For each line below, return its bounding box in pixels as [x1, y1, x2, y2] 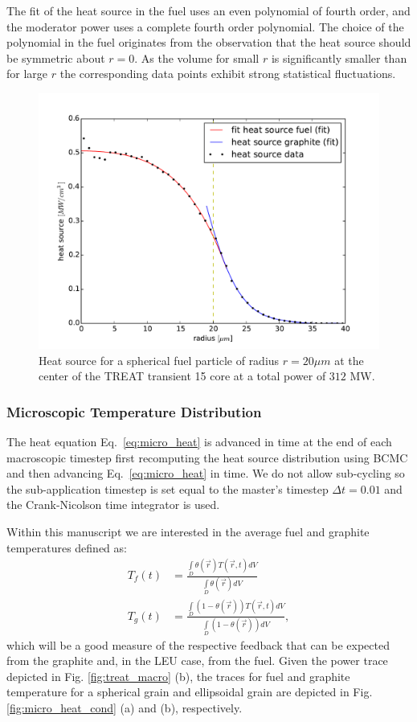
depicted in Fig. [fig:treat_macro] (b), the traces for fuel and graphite [6, 667, 350, 684]
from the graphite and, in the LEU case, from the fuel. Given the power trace [6, 652, 388, 669]
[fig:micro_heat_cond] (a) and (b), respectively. [6, 699, 243, 716]
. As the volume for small [134, 49, 260, 66]
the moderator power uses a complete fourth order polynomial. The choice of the [6, 18, 404, 35]
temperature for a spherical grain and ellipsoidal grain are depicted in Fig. [6, 683, 373, 700]
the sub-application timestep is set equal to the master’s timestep [6, 480, 329, 497]
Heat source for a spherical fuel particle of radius [39, 351, 280, 368]
